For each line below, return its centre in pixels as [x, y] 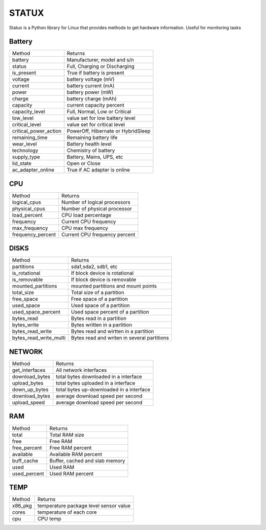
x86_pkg [22, 506]
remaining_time [30, 138]
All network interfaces [81, 370]
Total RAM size [67, 435]
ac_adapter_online [33, 170]
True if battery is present [95, 73]
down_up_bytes [30, 389]
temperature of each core [67, 512]
